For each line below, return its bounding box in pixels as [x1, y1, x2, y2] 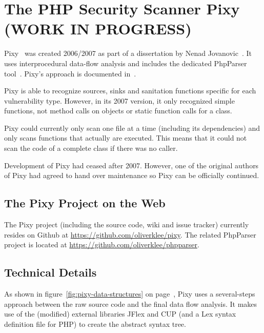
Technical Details [4, 264, 97, 280]
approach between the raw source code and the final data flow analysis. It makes [4, 298, 257, 309]
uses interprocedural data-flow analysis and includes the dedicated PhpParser [4, 57, 247, 68]
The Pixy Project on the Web [4, 195, 166, 211]
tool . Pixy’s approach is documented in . [4, 68, 136, 79]
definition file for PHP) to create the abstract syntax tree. [4, 318, 186, 329]
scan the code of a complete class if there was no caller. [4, 143, 178, 153]
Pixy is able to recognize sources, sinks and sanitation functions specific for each [4, 85, 256, 96]
